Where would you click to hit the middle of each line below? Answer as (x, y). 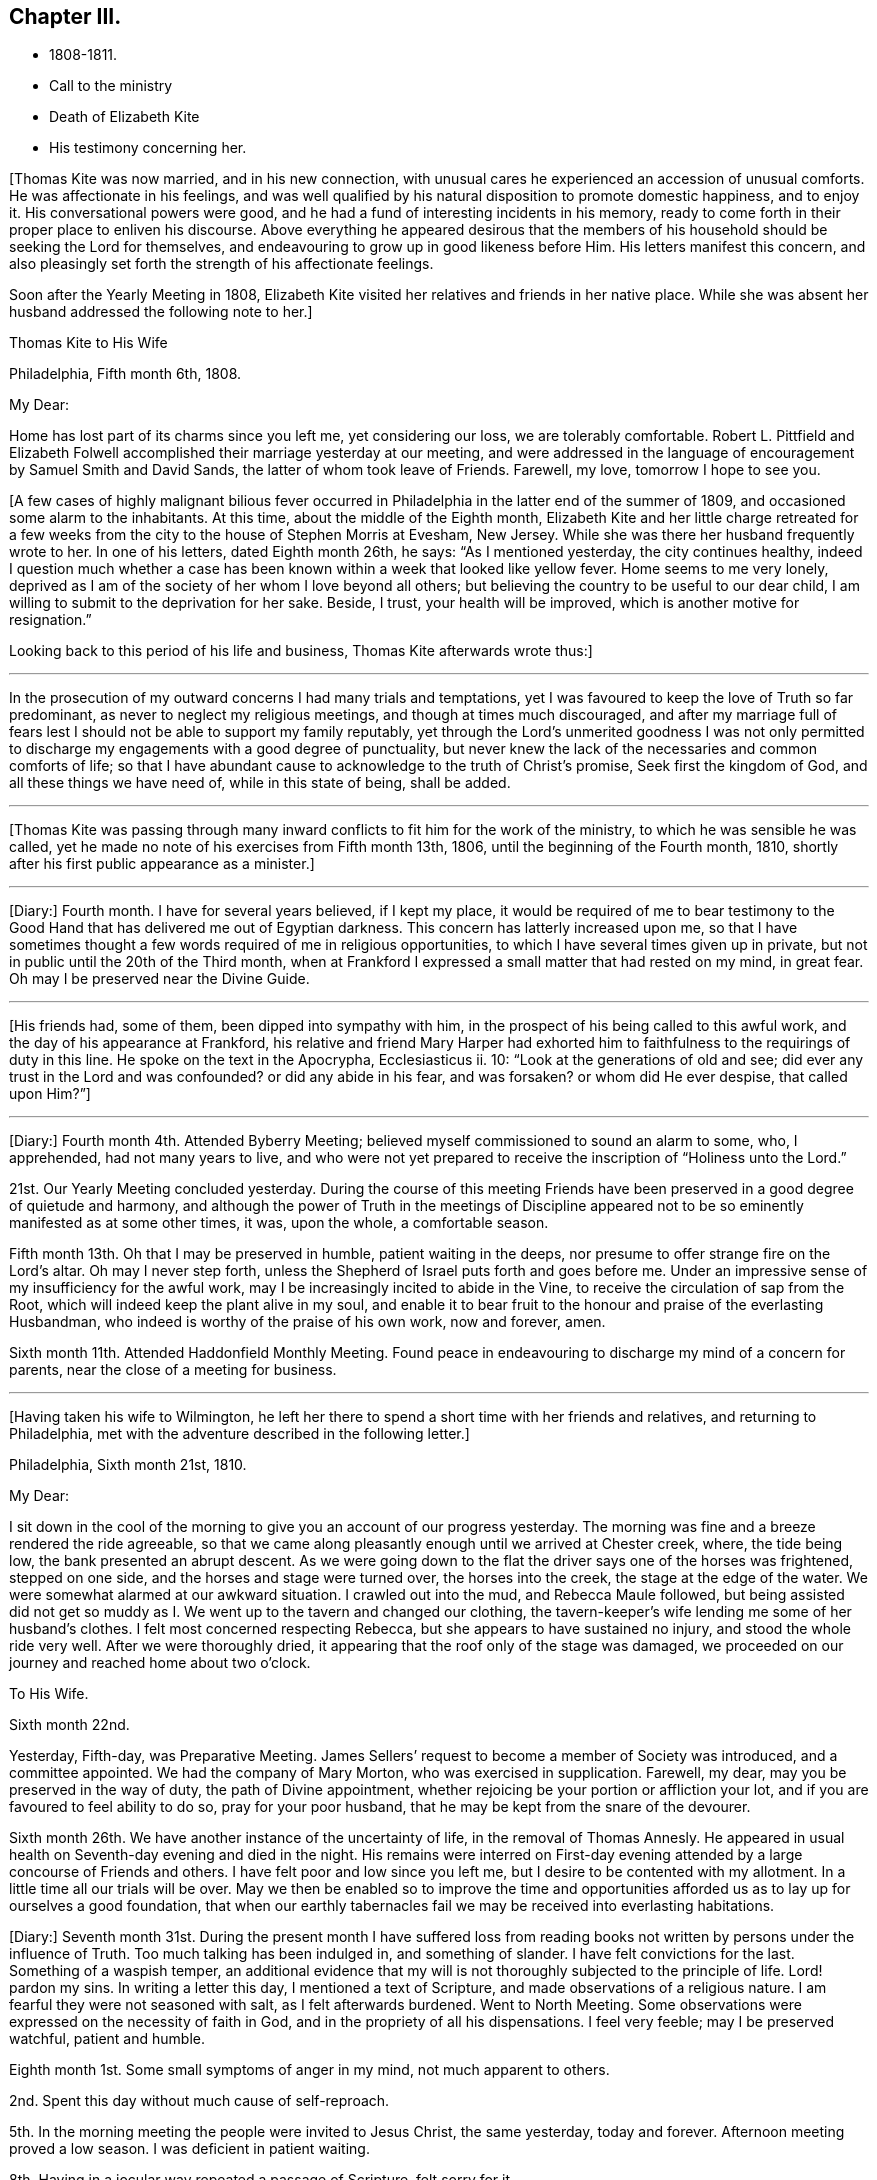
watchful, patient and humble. (107, 2039)
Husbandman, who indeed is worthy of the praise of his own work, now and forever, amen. (307, 1322)
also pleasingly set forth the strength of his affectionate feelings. (221, 264)
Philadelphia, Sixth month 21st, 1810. (128, 1465)
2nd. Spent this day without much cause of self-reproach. (199, 2101)
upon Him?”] (50, 1094)
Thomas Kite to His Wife (88, 343)
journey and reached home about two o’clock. (160, 1663)
